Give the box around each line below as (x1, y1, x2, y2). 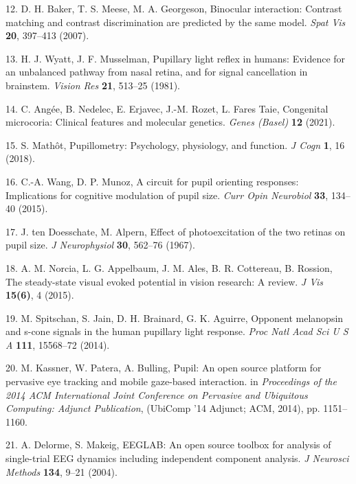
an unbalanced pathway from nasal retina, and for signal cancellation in (5, 65, 308, 79)
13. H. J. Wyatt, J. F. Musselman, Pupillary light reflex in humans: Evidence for (5, 51, 346, 65)
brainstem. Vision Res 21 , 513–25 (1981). (5, 78, 181, 92)
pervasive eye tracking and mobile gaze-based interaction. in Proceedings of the (5, 374, 337, 389)
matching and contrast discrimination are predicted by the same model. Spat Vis (5, 14, 346, 29)
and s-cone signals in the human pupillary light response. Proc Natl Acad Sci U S (5, 324, 348, 338)
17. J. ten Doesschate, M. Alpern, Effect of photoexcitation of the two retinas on (5, 224, 346, 238)
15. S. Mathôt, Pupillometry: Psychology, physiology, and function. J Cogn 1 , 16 (5, 137, 345, 152)
